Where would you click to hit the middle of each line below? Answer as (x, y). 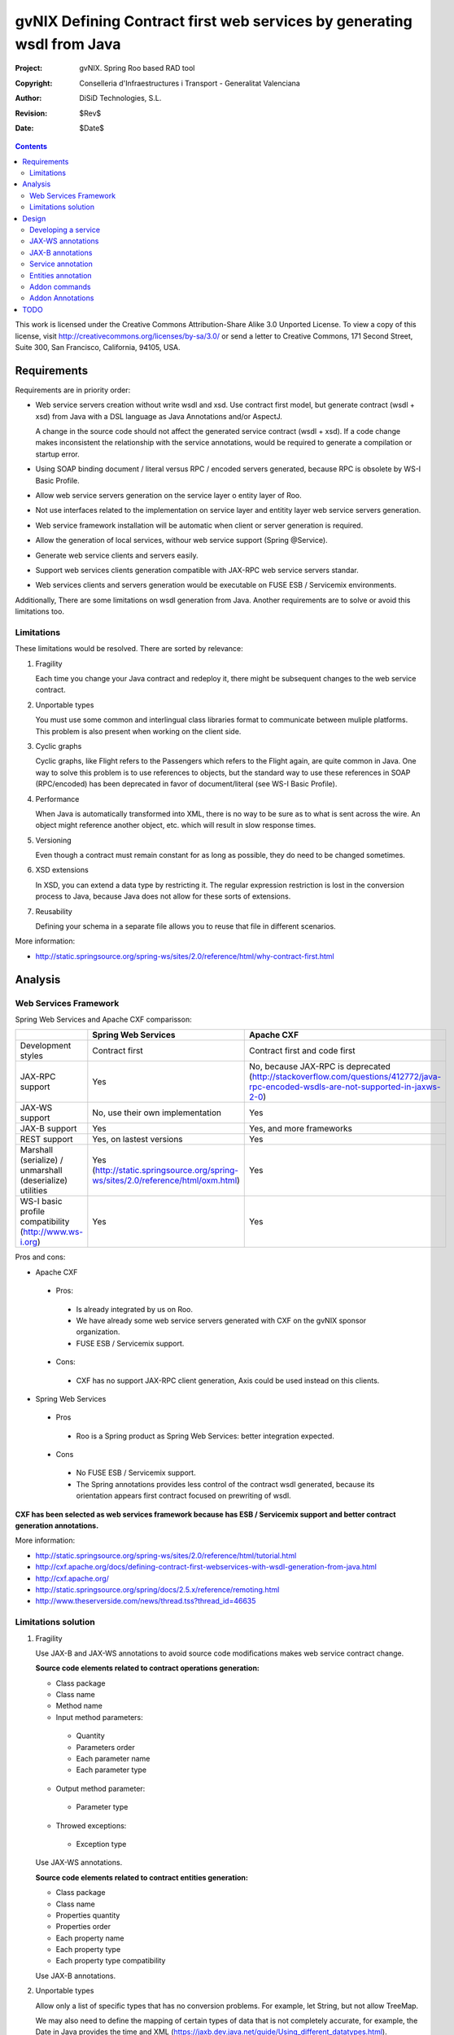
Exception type (101, 1844)
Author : (28, 98)
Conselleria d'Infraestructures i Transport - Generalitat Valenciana (190, 83)
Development (46, 1046)
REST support (46, 1140)
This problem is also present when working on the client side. (138, 731)
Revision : (31, 113)
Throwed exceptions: (91, 1825)
